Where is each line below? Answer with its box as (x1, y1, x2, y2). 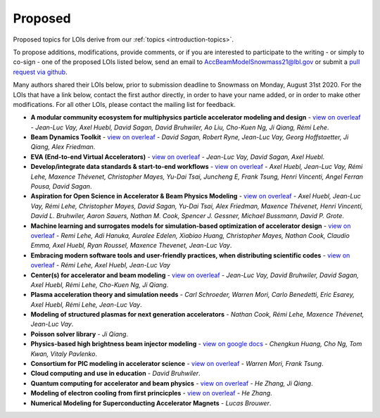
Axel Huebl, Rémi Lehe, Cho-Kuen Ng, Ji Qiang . (30, 280, 169, 289)
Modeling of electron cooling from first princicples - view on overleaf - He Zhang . (30, 389, 272, 398)
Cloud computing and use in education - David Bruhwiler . (30, 369, 201, 378)
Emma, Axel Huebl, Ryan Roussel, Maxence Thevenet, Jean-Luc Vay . (30, 241, 232, 250)
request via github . (13, 68, 68, 76)
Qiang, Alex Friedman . (30, 143, 96, 151)
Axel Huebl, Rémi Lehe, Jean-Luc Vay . (30, 300, 142, 309)
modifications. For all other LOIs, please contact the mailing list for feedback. (13, 100, 236, 108)
